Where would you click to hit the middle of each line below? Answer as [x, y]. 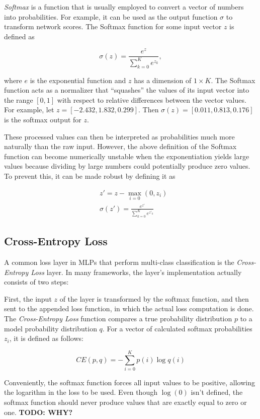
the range [19, 99]
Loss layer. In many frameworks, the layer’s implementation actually [136, 272]
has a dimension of [163, 80]
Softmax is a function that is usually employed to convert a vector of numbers [124, 7]
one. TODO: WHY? [38, 412]
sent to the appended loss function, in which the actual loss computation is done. [129, 308]
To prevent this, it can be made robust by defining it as [90, 176]
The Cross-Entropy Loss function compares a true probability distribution [118, 318]
